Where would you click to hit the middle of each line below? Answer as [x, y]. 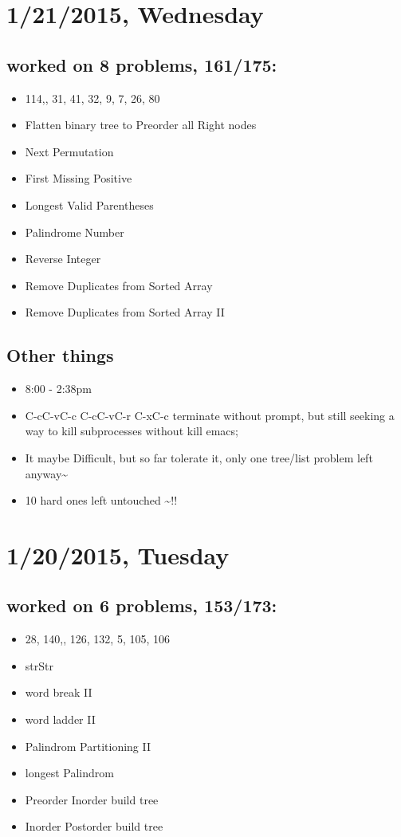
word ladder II [60, 719]
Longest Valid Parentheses [89, 204]
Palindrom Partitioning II [88, 746]
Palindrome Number [75, 232]
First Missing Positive [79, 178]
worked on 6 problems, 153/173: [142, 605]
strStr [39, 665]
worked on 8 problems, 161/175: [142, 64]
